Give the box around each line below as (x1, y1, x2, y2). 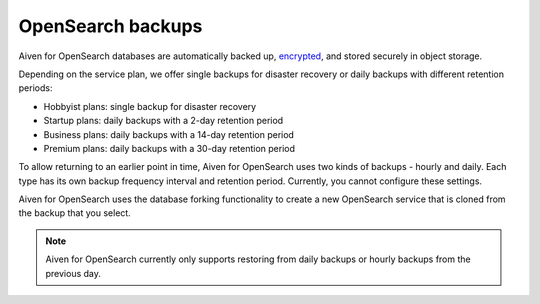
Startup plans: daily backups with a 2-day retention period (43, 115, 284, 127)
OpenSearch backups (18, 15, 203, 37)
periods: (18, 82, 53, 94)
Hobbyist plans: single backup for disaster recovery (43, 100, 257, 112)
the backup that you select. (18, 207, 132, 219)
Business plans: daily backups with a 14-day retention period (43, 128, 295, 140)
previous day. (45, 267, 102, 279)
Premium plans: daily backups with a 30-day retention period (43, 142, 295, 154)
